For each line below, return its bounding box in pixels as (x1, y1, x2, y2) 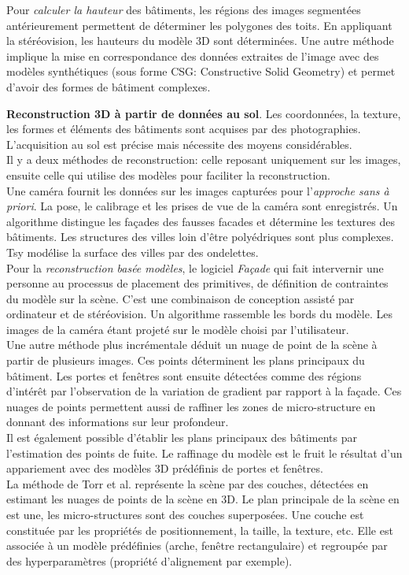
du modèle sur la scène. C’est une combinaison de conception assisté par (6, 290, 355, 306)
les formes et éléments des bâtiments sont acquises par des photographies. (6, 121, 361, 137)
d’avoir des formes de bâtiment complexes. (6, 78, 211, 95)
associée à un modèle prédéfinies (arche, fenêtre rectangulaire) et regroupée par (6, 537, 388, 554)
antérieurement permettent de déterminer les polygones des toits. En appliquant (6, 17, 392, 33)
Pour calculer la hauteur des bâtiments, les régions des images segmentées (6, 2, 361, 17)
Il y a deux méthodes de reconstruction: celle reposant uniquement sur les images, (6, 151, 401, 168)
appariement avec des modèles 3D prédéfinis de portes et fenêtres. (6, 460, 323, 477)
